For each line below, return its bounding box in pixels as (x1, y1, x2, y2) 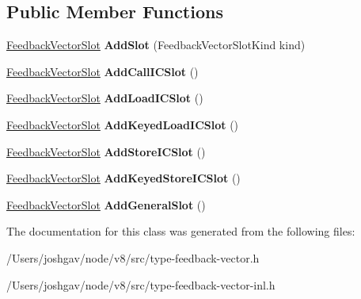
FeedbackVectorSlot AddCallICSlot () (6, 63, 199, 79)
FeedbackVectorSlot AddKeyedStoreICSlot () (6, 170, 241, 186)
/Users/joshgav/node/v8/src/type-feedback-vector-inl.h (6, 276, 275, 293)
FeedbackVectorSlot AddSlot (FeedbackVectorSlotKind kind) (6, 36, 306, 53)
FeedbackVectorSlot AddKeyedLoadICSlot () (6, 116, 239, 132)
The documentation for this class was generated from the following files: (6, 223, 355, 240)
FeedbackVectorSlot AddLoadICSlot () (6, 90, 203, 106)
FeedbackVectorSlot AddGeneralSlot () (6, 196, 206, 213)
